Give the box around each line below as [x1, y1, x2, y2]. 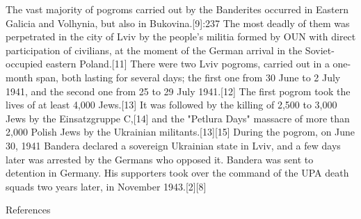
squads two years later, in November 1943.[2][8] [6, 179, 207, 193]
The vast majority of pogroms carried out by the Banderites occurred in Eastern [6, 2, 348, 16]
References [6, 202, 51, 217]
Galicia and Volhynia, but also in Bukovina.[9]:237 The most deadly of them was [6, 15, 350, 30]
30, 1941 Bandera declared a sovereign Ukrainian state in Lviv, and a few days [6, 138, 341, 152]
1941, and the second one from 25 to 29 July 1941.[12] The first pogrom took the [6, 83, 351, 98]
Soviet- [305, 42, 335, 57]
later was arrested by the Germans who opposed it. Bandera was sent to [6, 152, 314, 166]
